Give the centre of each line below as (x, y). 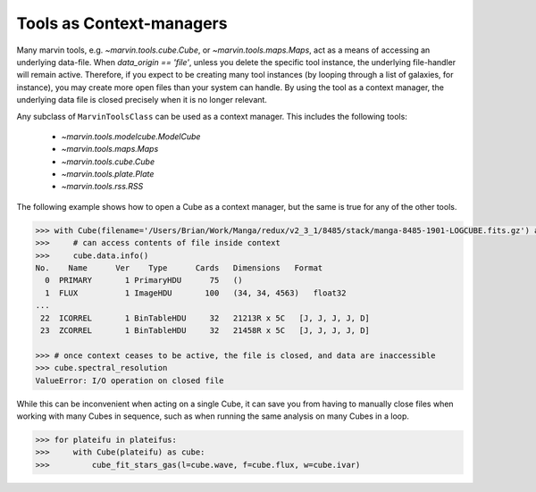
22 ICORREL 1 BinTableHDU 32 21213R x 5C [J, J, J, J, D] (205, 318)
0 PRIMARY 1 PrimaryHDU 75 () (144, 280)
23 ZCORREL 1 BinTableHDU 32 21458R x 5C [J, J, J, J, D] (205, 330)
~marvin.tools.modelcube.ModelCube (131, 136)
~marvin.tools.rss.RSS (102, 187)
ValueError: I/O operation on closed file (130, 380)
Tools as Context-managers (122, 23)
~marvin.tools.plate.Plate (108, 174)
